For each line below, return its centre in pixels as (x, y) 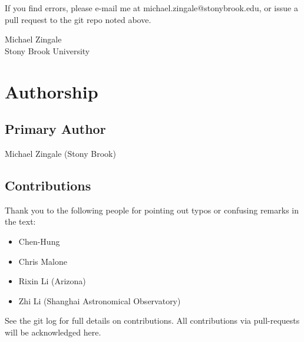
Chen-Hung (39, 241)
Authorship (52, 91)
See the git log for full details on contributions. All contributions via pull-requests (152, 320)
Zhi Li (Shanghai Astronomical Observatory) (100, 300)
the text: (20, 221)
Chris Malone (43, 261)
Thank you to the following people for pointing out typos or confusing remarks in (152, 210)
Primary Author (55, 129)
